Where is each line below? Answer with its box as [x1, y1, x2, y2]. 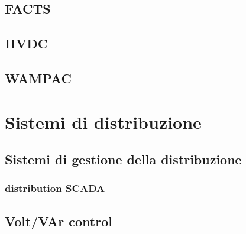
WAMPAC [5, 69, 72, 87]
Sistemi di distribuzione [5, 109, 202, 134]
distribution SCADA [5, 181, 105, 196]
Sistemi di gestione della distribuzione [5, 150, 242, 168]
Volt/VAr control [5, 212, 112, 230]
